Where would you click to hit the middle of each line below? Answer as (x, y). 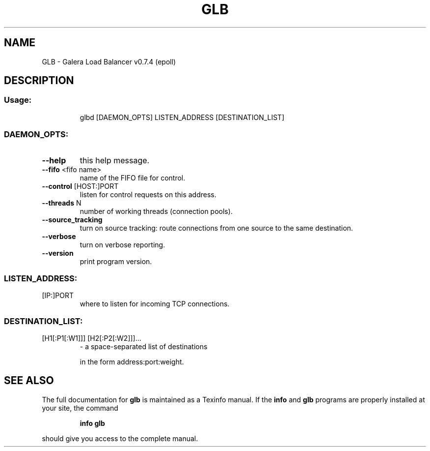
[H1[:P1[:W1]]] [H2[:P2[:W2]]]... (92, 338)
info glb (92, 423)
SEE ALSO (29, 381)
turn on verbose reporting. (122, 244)
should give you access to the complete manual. (120, 438)
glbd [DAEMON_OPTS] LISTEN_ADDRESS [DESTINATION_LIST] (182, 117)
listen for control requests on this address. (148, 194)
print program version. (116, 261)
